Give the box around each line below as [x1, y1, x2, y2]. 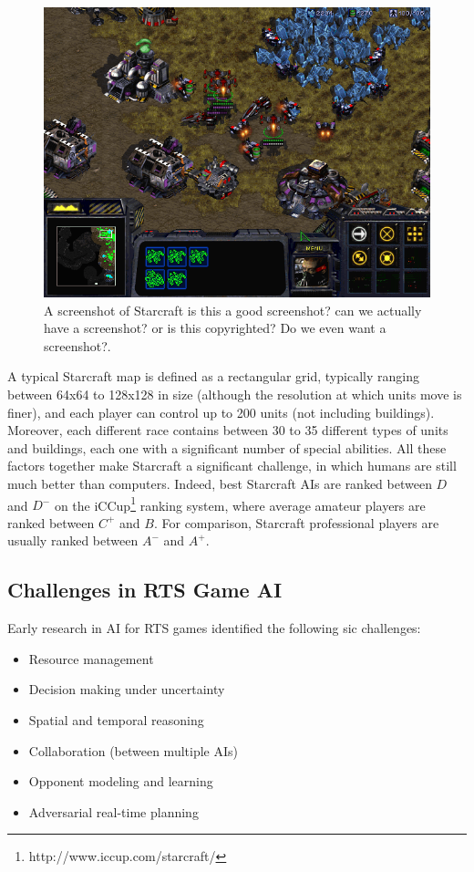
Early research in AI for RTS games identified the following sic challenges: [7, 618, 421, 638]
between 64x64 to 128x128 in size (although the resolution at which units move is [7, 384, 462, 403]
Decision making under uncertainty [28, 680, 225, 699]
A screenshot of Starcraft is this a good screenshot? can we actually [44, 300, 422, 319]
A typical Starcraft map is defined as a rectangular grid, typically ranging [7, 367, 419, 386]
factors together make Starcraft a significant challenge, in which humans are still [7, 456, 457, 475]
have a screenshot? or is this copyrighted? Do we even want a [44, 318, 386, 337]
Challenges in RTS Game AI [7, 576, 283, 604]
